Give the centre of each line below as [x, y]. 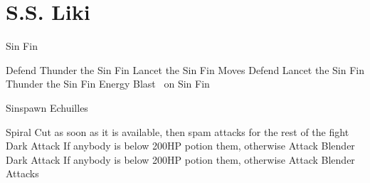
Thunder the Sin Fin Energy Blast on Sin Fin [108, 84]
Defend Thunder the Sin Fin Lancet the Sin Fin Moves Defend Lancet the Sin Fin [185, 69]
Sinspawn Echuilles [47, 107]
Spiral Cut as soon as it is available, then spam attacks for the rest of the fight [178, 131]
